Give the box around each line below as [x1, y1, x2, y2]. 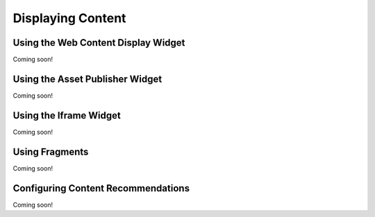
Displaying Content [12, 10, 126, 26]
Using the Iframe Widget [12, 110, 121, 121]
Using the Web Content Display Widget [12, 37, 185, 49]
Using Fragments [12, 146, 89, 157]
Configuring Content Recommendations [12, 182, 190, 194]
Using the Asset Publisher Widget [12, 73, 162, 85]
